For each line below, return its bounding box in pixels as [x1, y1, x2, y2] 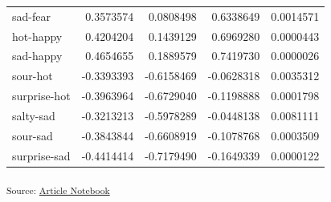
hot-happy [12, 27, 63, 44]
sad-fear [12, 7, 51, 24]
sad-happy [12, 47, 63, 64]
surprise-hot [12, 87, 71, 104]
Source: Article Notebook [6, 183, 110, 196]
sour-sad [12, 127, 53, 143]
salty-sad [12, 107, 55, 123]
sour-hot [12, 67, 53, 84]
